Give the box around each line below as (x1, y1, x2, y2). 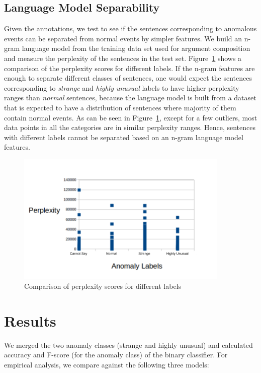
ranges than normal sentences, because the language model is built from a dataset (4, 92, 256, 103)
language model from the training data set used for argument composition (22, 43, 250, 53)
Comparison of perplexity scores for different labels (24, 280, 182, 291)
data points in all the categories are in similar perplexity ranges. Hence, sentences (4, 122, 255, 133)
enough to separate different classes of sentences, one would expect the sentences (4, 73, 252, 83)
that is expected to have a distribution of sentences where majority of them (4, 102, 236, 112)
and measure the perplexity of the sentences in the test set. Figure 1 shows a (4, 52, 242, 63)
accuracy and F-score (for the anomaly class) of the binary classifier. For (4, 349, 228, 360)
